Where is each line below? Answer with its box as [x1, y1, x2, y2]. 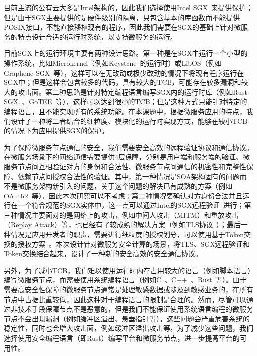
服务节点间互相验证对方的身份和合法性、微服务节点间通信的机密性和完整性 [4, 161, 246, 171]
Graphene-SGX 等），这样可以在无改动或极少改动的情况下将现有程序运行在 [4, 67, 244, 78]
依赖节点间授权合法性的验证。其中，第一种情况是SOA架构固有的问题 [17, 171, 240, 181]
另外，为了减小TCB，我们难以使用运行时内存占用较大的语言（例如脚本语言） [4, 265, 251, 275]
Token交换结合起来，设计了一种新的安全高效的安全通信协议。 [4, 248, 202, 259]
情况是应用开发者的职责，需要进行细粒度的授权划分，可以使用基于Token [10, 229, 244, 239]
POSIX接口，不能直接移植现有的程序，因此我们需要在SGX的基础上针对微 [4, 22, 241, 32]
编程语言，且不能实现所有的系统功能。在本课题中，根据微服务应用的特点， [4, 106, 246, 116]
